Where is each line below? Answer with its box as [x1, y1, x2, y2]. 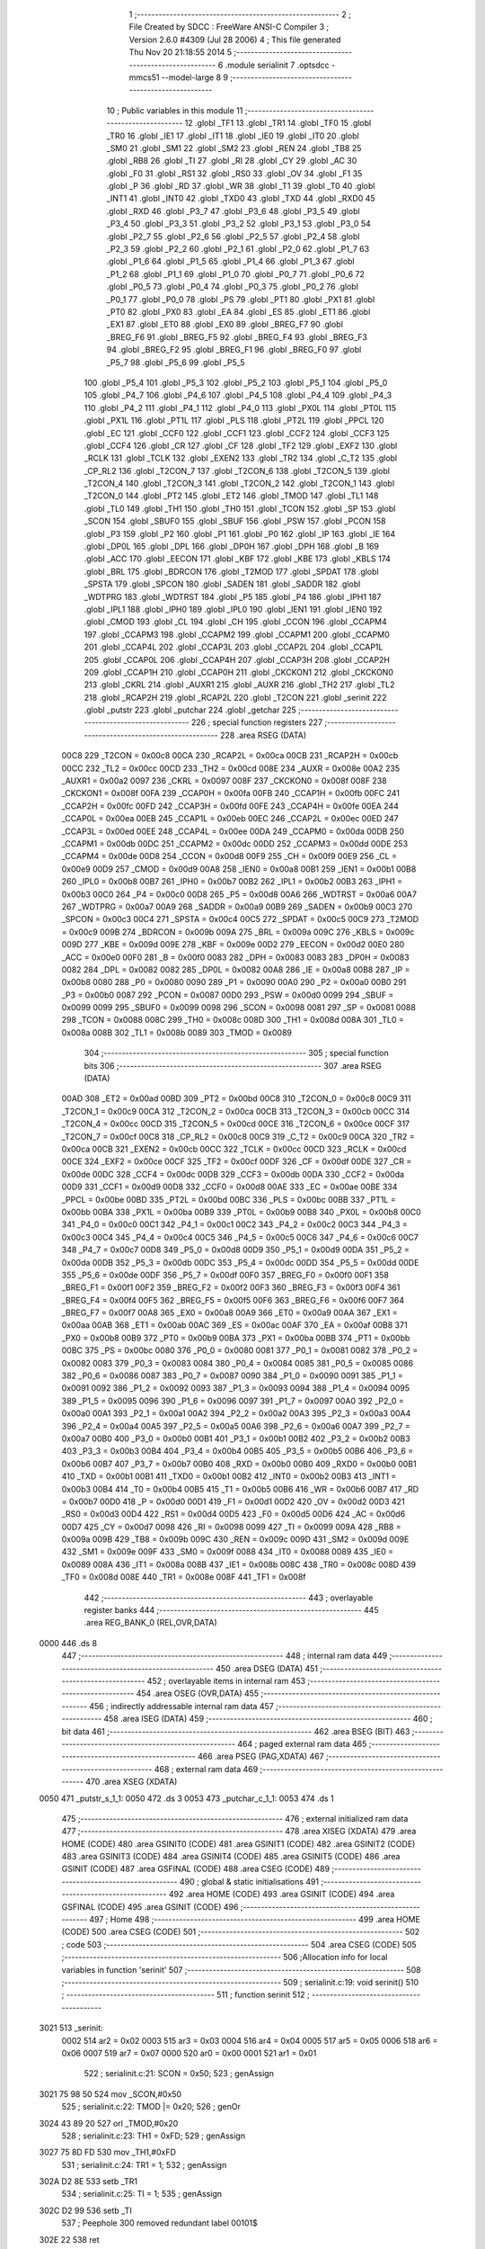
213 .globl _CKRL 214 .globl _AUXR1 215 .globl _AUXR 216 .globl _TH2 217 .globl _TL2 [84, 679, 395, 690]
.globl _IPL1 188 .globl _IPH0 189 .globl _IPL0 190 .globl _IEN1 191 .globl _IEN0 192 [84, 604, 383, 614]
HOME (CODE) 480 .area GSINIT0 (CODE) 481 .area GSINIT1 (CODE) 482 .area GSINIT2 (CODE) [61, 1838, 416, 1849]
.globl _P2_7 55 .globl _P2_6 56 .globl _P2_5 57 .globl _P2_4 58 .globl [106, 230, 360, 242]
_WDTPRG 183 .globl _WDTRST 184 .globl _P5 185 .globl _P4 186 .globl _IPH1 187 [84, 591, 382, 602]
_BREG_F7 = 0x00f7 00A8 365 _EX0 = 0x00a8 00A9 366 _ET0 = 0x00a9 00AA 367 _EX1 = [61, 1307, 399, 1318]
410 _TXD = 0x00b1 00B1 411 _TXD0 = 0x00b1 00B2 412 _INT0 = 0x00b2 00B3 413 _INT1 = [61, 1471, 397, 1482]
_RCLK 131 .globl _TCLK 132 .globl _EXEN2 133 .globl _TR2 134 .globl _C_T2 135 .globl [84, 452, 398, 463]
